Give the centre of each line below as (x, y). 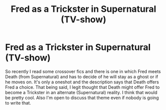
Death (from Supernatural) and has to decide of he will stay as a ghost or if (82, 76)
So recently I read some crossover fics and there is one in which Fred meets (83, 71)
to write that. (18, 103)
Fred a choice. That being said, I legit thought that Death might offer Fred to (83, 87)
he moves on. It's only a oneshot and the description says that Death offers (82, 82)
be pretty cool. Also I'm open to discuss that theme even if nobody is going (82, 98)
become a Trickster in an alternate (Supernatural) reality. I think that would (81, 92)
